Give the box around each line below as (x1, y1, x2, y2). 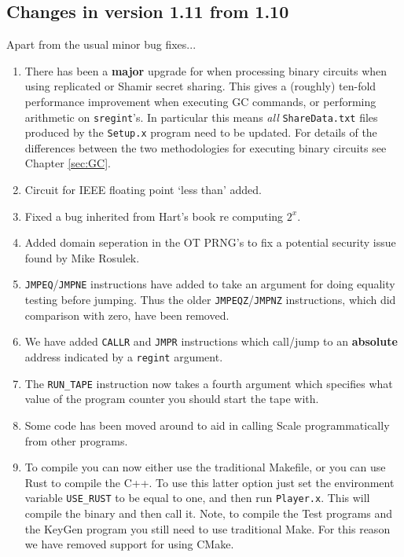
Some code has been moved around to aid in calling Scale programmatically (24, 416, 390, 433)
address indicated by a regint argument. (24, 349, 223, 365)
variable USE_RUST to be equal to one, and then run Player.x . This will (24, 489, 370, 506)
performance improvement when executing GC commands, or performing (24, 93, 376, 109)
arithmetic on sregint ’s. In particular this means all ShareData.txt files (24, 108, 378, 125)
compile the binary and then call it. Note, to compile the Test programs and (24, 504, 393, 521)
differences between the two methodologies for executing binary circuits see (24, 139, 387, 156)
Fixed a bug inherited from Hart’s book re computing (24, 207, 284, 224)
